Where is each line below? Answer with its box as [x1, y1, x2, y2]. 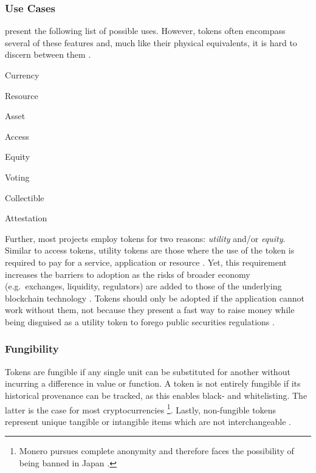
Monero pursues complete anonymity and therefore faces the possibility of [19, 444, 294, 457]
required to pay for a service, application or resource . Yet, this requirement [5, 255, 287, 268]
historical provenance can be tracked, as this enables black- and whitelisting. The [5, 388, 307, 401]
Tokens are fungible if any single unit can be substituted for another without [5, 365, 290, 378]
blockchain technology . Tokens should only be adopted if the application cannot [5, 291, 304, 304]
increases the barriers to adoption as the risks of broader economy [5, 268, 250, 280]
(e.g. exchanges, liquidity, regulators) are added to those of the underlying [5, 280, 282, 292]
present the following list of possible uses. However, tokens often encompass [5, 24, 286, 37]
